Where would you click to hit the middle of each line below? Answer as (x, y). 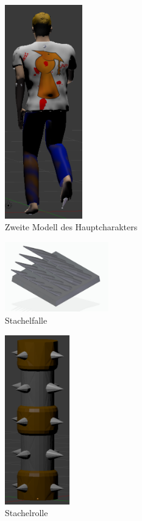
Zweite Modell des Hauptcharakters (71, 227)
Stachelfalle (26, 320)
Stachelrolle (27, 513)
